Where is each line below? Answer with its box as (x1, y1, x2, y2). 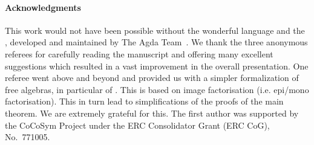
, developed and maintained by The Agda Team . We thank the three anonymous (5, 36, 308, 48)
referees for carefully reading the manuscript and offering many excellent (5, 47, 273, 60)
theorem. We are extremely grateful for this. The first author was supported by (5, 106, 299, 119)
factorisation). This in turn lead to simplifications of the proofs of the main (5, 95, 284, 108)
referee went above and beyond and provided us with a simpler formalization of (5, 71, 299, 84)
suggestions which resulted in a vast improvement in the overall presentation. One (5, 59, 309, 72)
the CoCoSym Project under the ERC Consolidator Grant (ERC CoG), (5, 118, 270, 131)
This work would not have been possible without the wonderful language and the (5, 24, 305, 36)
